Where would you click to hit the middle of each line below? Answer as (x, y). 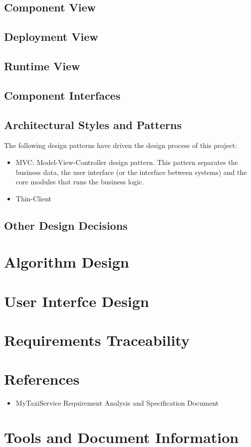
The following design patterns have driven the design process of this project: (121, 145)
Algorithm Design (67, 262)
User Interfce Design (77, 301)
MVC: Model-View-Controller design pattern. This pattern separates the (127, 162)
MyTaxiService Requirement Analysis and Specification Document (117, 403)
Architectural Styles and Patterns (93, 124)
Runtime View (42, 66)
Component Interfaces (62, 95)
